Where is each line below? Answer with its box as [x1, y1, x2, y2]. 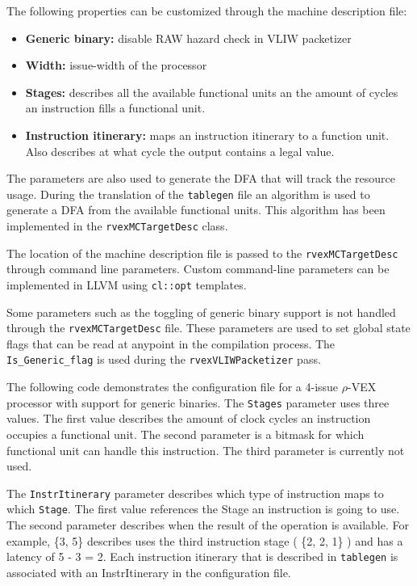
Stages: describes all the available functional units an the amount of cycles [25, 83, 398, 100]
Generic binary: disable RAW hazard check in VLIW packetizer [25, 29, 352, 46]
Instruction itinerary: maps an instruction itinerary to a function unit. [25, 126, 390, 143]
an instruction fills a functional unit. [25, 99, 206, 116]
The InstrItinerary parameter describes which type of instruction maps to [6, 484, 384, 501]
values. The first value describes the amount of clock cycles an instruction [6, 410, 371, 427]
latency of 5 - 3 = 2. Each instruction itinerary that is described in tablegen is [6, 548, 398, 565]
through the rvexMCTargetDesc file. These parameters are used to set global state [6, 319, 411, 336]
